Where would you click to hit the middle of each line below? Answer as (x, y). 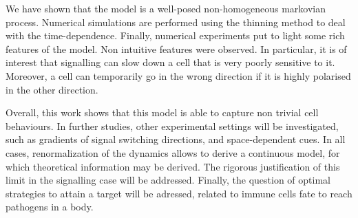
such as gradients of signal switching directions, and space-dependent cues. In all (176, 139)
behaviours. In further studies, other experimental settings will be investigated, (172, 126)
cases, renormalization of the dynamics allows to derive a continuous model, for (173, 152)
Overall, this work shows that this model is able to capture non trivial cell (162, 112)
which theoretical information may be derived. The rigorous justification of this (173, 166)
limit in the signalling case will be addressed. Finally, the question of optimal (168, 180)
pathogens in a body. (50, 207)
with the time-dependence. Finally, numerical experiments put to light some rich (175, 35)
